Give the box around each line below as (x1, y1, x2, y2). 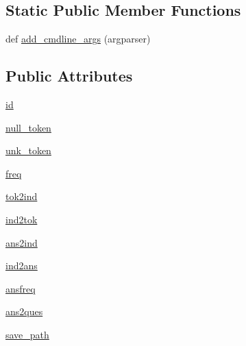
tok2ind (5, 189, 38, 203)
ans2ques (5, 304, 43, 319)
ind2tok (5, 212, 38, 226)
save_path (5, 327, 49, 341)
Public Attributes (5, 65, 133, 86)
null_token (5, 120, 51, 134)
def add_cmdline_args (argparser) (5, 32, 151, 46)
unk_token (5, 143, 51, 158)
